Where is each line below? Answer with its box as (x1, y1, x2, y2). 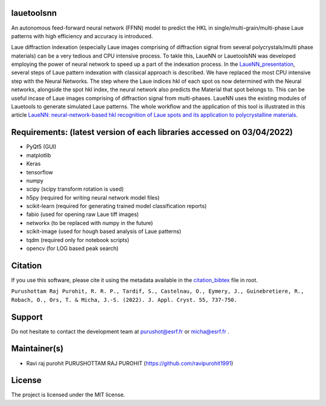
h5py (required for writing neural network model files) (26, 194, 160, 201)
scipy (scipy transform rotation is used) (26, 185, 124, 193)
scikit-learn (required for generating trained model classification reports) (26, 203, 207, 210)
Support (11, 312, 43, 322)
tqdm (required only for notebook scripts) (26, 236, 130, 243)
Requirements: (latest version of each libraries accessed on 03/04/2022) (11, 127, 293, 137)
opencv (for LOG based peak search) (26, 245, 119, 252)
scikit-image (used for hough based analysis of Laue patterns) (26, 228, 182, 235)
